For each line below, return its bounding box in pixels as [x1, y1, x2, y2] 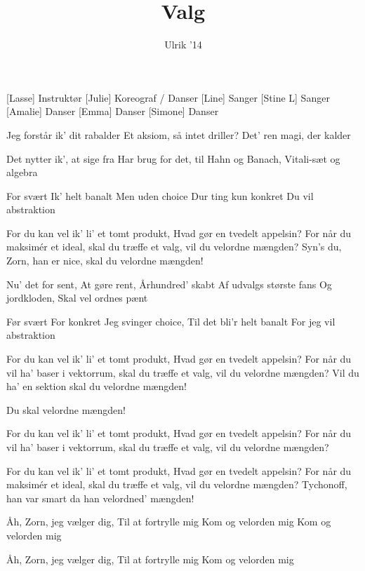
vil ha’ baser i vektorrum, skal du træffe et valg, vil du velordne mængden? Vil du [6, 365, 359, 379]
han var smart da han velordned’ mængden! [6, 490, 194, 505]
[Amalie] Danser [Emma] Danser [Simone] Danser [6, 104, 219, 119]
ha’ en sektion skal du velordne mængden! [6, 379, 187, 394]
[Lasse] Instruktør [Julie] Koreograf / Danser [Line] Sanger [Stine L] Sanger [6, 90, 330, 105]
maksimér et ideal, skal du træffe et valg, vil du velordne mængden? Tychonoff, [6, 477, 347, 492]
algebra [6, 165, 38, 180]
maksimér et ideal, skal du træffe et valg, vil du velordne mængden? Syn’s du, [6, 239, 342, 254]
